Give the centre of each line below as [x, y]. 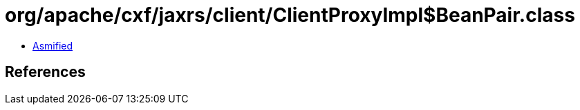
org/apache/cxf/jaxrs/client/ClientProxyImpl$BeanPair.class [290, 15]
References [45, 72]
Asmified [53, 45]
